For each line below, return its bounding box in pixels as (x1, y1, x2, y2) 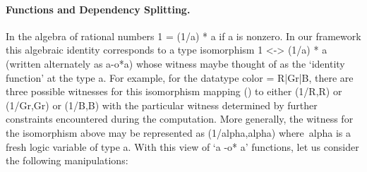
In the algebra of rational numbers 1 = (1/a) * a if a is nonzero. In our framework (6, 28, 361, 43)
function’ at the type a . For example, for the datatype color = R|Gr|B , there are (6, 70, 354, 85)
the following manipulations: (6, 153, 128, 168)
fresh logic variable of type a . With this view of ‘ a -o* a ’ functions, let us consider (6, 139, 359, 154)
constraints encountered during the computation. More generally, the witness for (6, 111, 354, 126)
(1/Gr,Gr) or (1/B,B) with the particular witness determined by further (6, 97, 318, 112)
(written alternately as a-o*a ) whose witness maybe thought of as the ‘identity (6, 56, 345, 70)
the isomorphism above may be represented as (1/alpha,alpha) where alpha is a (6, 125, 351, 140)
